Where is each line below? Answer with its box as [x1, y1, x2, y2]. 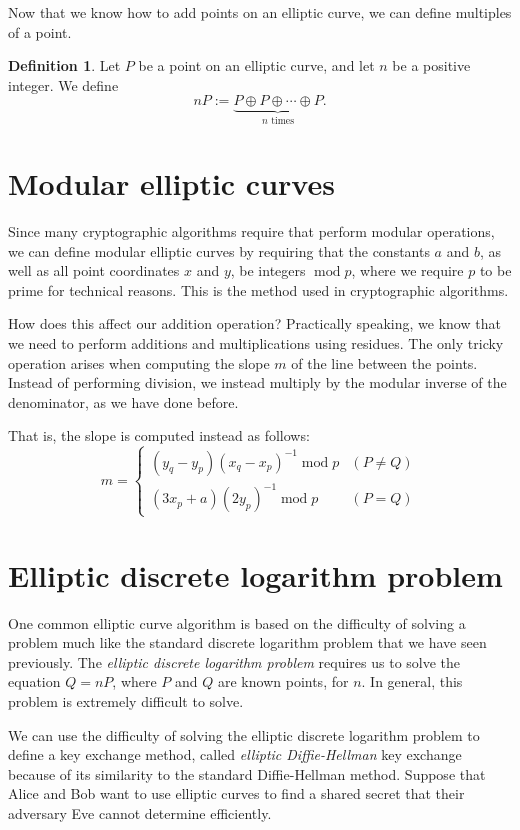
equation [8, 671, 61, 692]
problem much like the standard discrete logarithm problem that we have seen [8, 632, 487, 653]
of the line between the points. [291, 352, 478, 373]
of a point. [8, 21, 72, 42]
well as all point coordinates [8, 260, 180, 281]
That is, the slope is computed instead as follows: [8, 425, 310, 446]
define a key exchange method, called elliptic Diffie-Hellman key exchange [8, 744, 462, 765]
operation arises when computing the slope [8, 352, 270, 373]
